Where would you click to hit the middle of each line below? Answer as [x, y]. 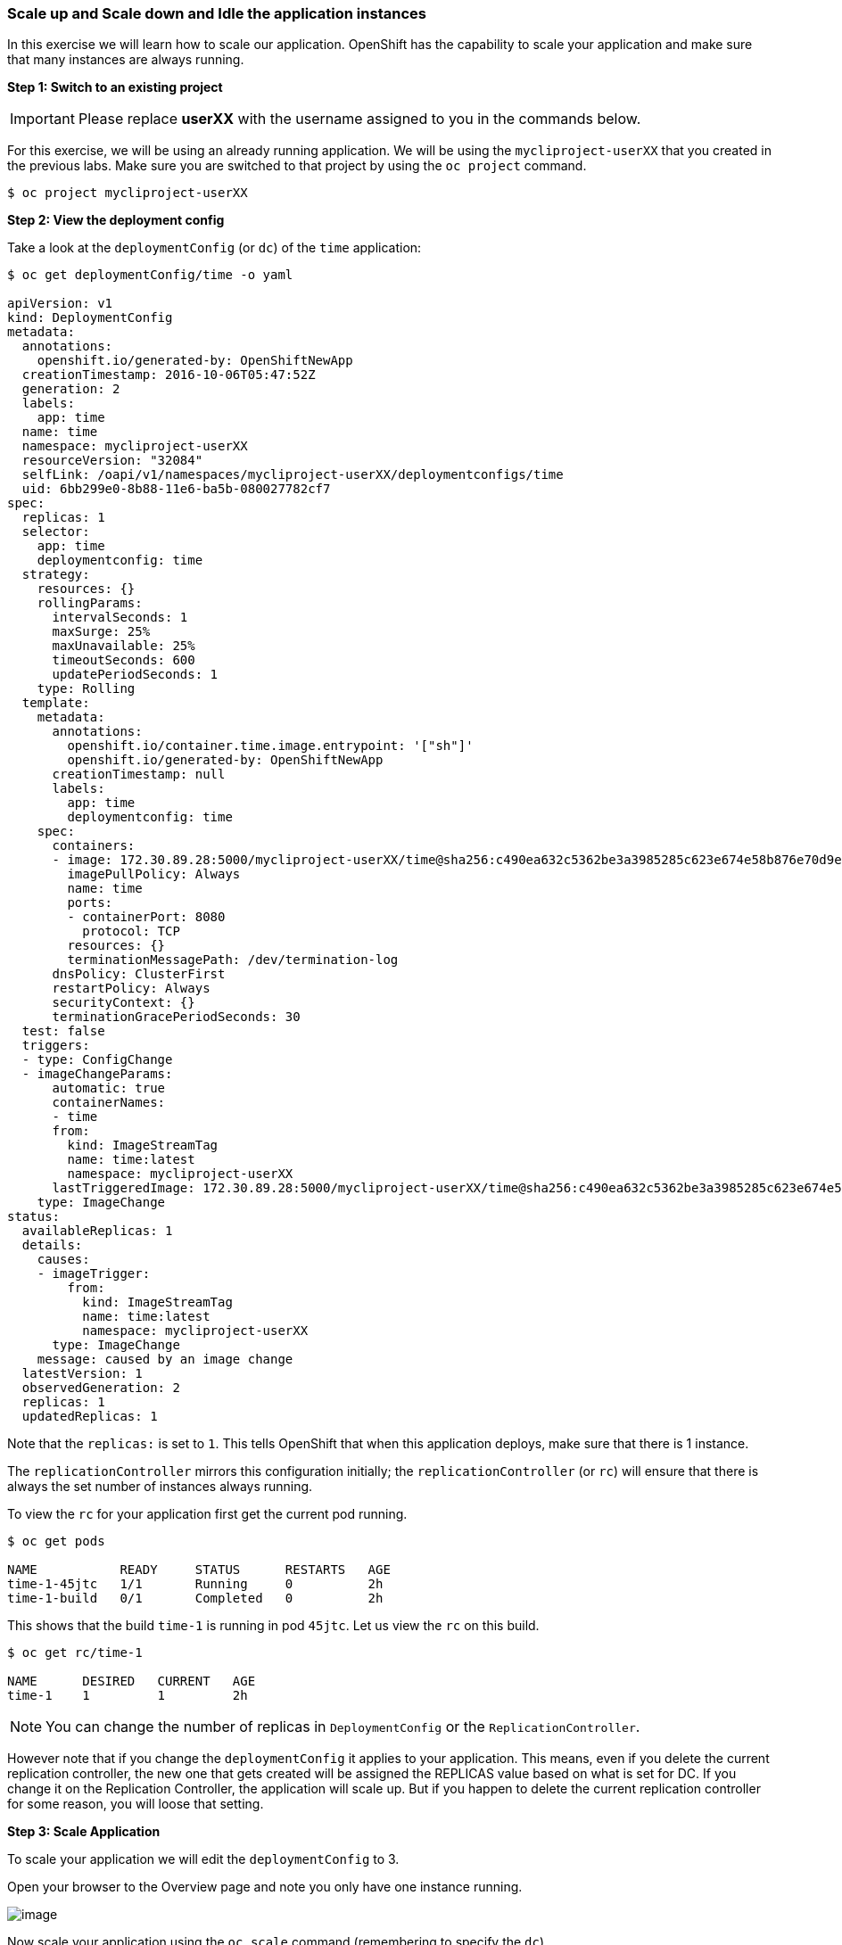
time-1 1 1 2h [128, 1696]
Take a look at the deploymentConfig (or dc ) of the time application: [215, 248]
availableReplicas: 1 [97, 1231]
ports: [90, 903]
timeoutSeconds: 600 [124, 660]
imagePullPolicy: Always [154, 874]
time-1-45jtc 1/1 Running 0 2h [195, 1584]
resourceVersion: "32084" [112, 461]
